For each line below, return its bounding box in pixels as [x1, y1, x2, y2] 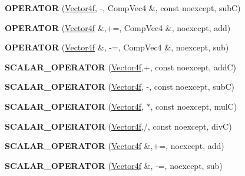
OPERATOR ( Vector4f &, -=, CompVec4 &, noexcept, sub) [5, 41, 229, 53]
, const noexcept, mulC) [150, 100, 237, 112]
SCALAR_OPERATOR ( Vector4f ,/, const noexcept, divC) [5, 120, 232, 132]
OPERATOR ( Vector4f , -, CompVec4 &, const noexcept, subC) [5, 2, 241, 13]
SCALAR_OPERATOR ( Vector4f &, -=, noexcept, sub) [5, 159, 223, 171]
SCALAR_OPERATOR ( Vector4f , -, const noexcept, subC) [5, 80, 234, 93]
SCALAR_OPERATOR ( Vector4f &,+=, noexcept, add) [5, 140, 224, 152]
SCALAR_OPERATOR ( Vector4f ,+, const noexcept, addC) [5, 60, 237, 73]
